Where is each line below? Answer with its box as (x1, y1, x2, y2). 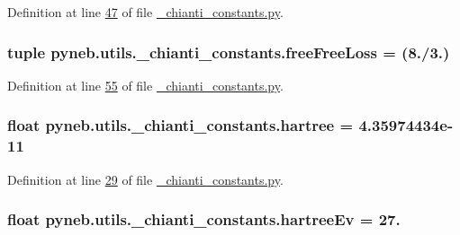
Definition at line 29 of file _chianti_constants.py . (7, 170, 284, 188)
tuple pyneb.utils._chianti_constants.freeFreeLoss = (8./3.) (7, 40, 450, 63)
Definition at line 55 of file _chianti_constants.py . (7, 75, 284, 94)
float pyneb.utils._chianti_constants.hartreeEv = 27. (7, 208, 401, 231)
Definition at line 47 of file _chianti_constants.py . (7, 3, 284, 21)
